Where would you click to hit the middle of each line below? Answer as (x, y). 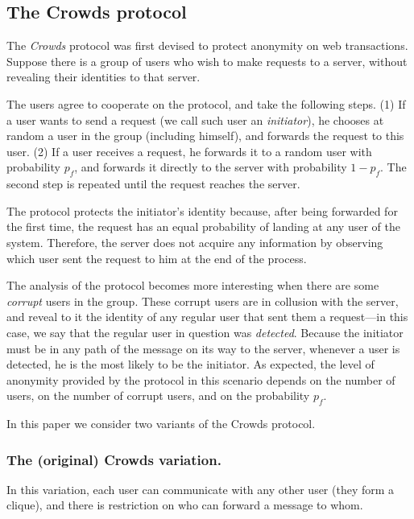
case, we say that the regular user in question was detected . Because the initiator (205, 332)
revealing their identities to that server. (103, 77)
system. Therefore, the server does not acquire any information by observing (195, 242)
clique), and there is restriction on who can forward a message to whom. (185, 505)
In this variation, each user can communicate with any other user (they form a (201, 489)
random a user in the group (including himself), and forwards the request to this (205, 136)
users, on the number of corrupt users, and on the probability (158, 395)
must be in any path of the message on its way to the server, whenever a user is (203, 348)
